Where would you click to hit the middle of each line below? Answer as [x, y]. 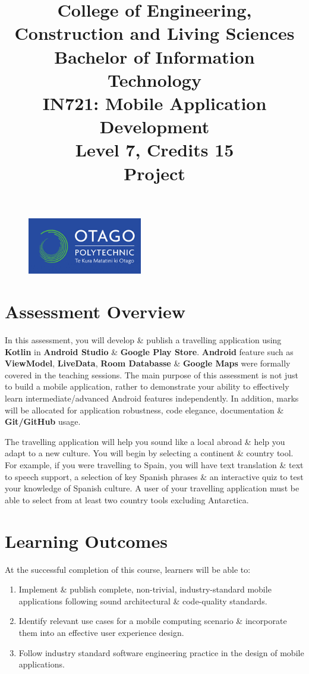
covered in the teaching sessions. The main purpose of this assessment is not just [152, 374]
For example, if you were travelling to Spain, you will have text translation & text [154, 465]
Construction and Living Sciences [154, 33]
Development [154, 126]
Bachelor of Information [154, 56]
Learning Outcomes [86, 540]
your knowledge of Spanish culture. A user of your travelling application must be [152, 488]
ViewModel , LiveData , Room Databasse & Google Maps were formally [148, 363]
